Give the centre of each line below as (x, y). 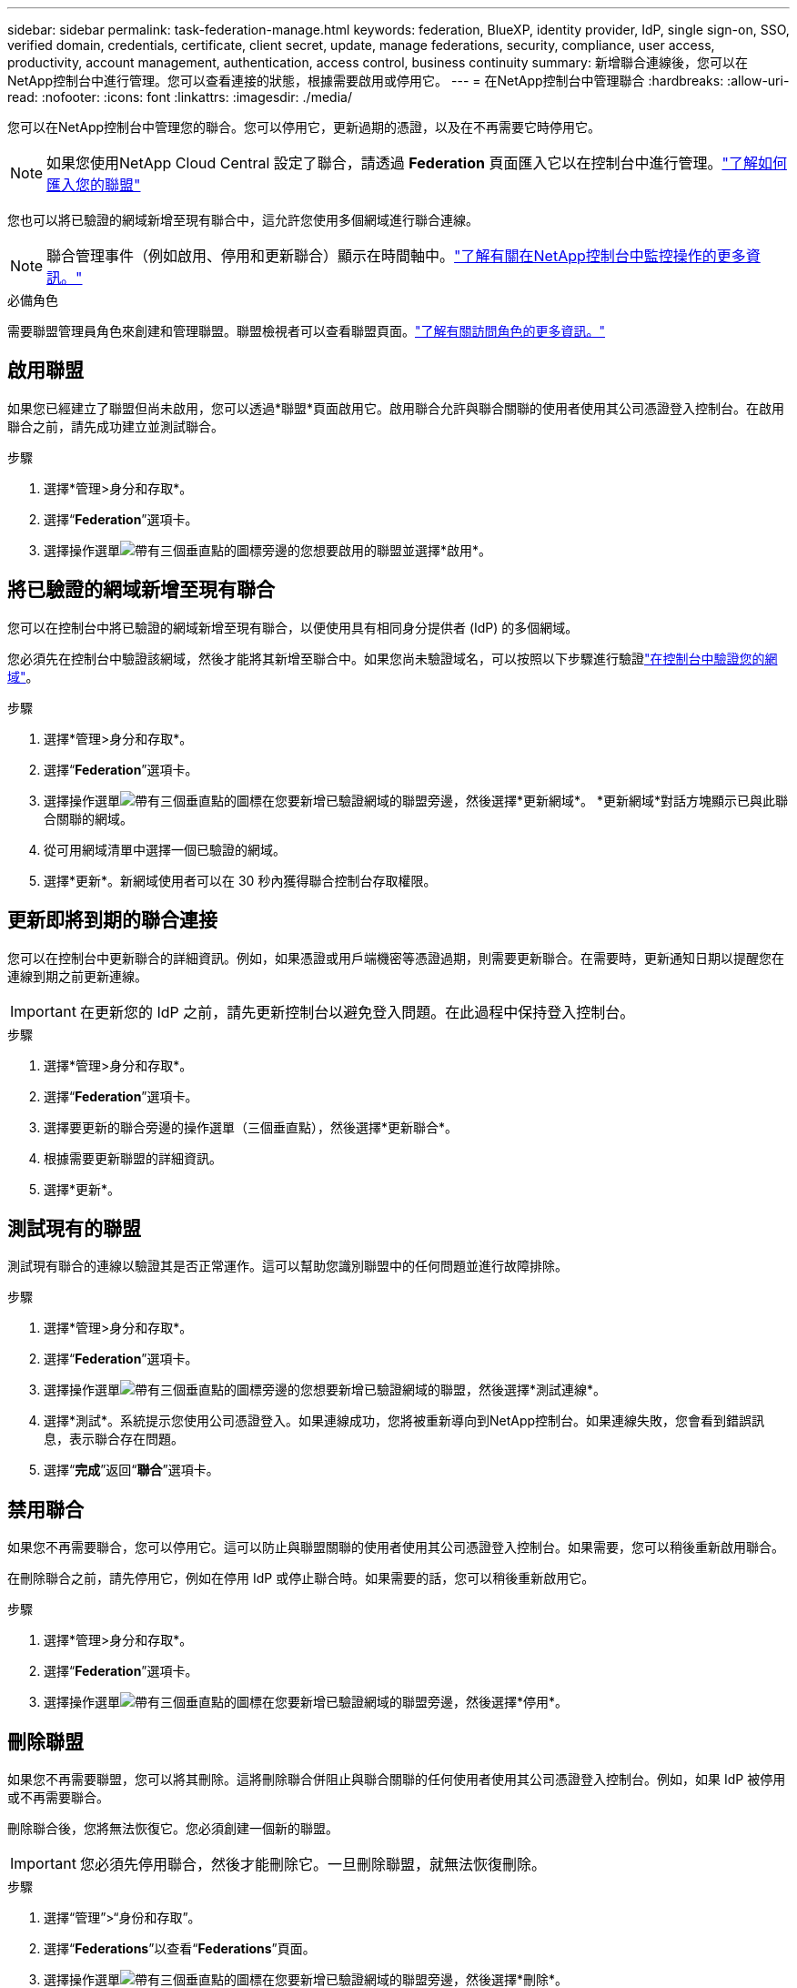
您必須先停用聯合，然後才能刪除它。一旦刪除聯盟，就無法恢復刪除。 (313, 1865)
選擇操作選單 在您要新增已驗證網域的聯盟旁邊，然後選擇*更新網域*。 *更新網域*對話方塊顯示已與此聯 (416, 800)
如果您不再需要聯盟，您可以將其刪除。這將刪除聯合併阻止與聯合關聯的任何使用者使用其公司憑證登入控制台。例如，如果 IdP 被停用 (397, 1780)
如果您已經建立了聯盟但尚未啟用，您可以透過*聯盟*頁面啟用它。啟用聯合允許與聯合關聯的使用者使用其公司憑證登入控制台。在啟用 (396, 408)
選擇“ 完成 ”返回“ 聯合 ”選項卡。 (131, 1470)
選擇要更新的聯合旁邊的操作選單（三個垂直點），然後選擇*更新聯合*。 (251, 1127)
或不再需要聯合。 (58, 1798)
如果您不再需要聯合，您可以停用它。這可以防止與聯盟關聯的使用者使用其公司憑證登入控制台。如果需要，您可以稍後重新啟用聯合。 (396, 1547)
